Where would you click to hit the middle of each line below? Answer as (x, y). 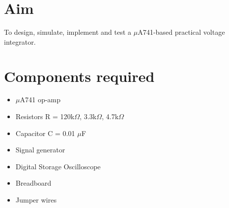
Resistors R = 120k (45, 116)
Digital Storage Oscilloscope (58, 166)
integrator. (20, 41)
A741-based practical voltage (181, 32)
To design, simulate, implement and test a (68, 32)
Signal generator (40, 150)
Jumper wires (36, 200)
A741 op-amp (40, 100)
